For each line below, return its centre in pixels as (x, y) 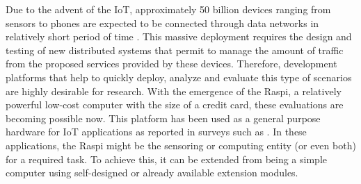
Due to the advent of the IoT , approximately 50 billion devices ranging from (168, 9)
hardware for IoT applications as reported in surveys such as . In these (156, 132)
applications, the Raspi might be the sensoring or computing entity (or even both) (181, 145)
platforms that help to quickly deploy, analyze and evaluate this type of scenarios (179, 77)
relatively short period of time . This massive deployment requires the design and (179, 36)
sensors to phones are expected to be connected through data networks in (162, 23)
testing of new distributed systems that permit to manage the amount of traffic (175, 50)
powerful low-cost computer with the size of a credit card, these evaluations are (175, 104)
